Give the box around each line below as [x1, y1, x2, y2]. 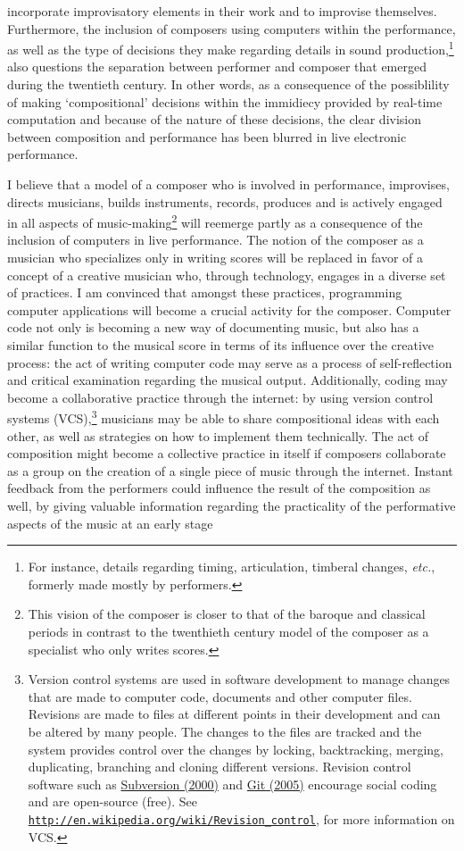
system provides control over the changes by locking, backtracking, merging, [28, 739, 444, 758]
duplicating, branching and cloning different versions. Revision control [28, 757, 411, 776]
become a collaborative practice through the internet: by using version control [7, 388, 434, 406]
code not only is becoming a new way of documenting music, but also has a [7, 318, 419, 337]
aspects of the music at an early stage [7, 513, 213, 532]
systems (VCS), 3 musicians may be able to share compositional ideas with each [7, 406, 440, 428]
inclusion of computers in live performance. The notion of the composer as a [7, 230, 424, 249]
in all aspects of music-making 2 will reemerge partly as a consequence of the [7, 211, 423, 231]
